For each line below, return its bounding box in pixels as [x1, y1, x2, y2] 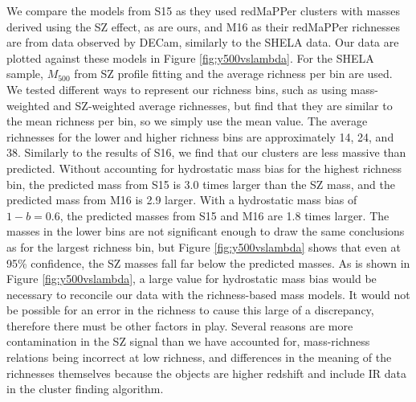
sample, [6, 65, 43, 82]
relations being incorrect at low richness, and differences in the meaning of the [6, 349, 392, 366]
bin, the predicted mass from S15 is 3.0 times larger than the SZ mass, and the [6, 175, 395, 192]
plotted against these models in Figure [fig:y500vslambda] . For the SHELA [6, 49, 374, 66]
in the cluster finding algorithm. [6, 380, 164, 397]
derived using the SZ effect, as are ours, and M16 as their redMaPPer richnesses [6, 18, 400, 35]
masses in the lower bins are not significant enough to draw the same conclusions [6, 223, 405, 240]
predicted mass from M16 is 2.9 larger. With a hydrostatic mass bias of [6, 191, 357, 208]
